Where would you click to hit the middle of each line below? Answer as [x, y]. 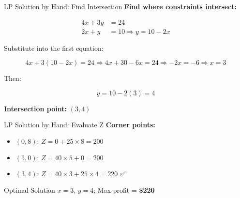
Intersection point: [35, 108]
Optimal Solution [30, 190]
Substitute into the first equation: [54, 48]
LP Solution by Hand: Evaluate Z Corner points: [80, 125]
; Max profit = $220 [124, 190]
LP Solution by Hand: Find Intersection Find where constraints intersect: [120, 6]
